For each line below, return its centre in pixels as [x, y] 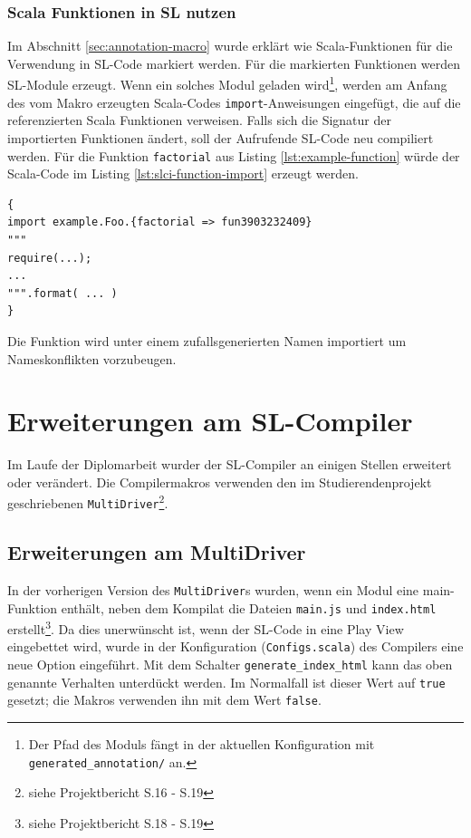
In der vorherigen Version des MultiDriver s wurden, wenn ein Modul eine [213, 589]
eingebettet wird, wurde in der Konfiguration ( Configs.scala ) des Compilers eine [235, 646]
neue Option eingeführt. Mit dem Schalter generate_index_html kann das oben [230, 665]
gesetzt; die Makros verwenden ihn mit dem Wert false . [164, 700]
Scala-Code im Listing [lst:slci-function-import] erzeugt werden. [183, 173]
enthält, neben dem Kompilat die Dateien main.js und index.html [249, 607]
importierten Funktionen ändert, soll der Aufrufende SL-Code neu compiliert [221, 137]
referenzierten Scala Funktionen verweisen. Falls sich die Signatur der [199, 120]
